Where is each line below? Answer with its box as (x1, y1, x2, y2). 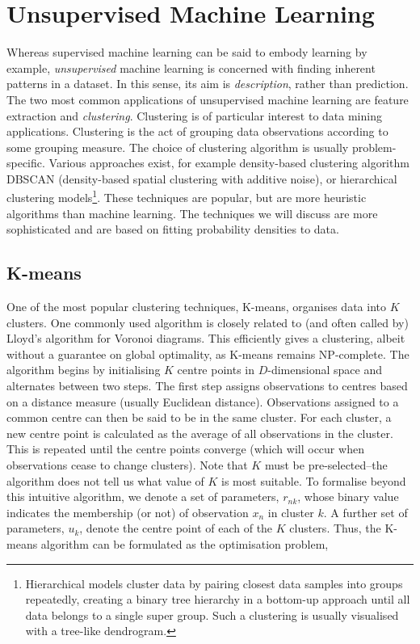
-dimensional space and (267, 361, 382, 378)
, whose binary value (297, 488, 399, 505)
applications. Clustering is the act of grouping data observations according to (6, 123, 388, 140)
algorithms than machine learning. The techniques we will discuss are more (6, 204, 378, 221)
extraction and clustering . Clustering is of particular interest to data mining (6, 107, 382, 124)
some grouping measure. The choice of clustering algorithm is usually (6, 138, 349, 155)
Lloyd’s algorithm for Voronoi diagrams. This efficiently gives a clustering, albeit (6, 330, 405, 347)
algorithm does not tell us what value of (6, 472, 204, 489)
